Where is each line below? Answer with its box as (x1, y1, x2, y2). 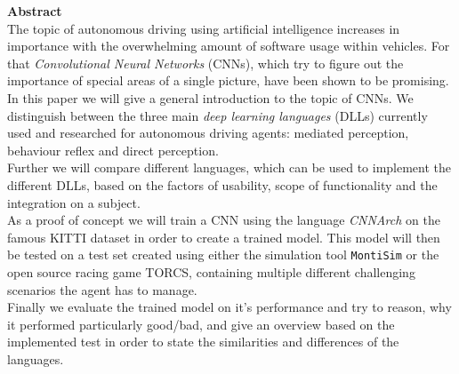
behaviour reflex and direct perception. (7, 140, 219, 159)
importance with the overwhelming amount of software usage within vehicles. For (7, 36, 450, 55)
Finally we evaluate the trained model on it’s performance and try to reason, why (7, 298, 452, 316)
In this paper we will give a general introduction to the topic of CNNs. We (7, 88, 414, 107)
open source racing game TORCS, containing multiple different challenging (7, 262, 415, 281)
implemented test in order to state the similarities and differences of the (7, 332, 399, 351)
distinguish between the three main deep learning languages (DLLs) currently (7, 106, 428, 124)
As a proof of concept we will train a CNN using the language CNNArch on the (7, 211, 440, 229)
